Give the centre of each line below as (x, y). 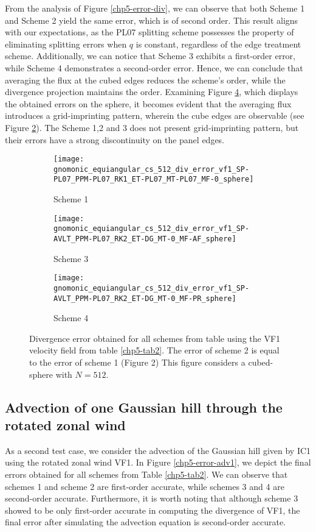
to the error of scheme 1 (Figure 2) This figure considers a (137, 362)
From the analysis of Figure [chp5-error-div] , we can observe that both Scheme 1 (155, 8)
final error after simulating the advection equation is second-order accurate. (146, 522)
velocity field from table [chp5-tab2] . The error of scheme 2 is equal (154, 350)
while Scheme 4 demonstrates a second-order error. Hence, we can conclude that (154, 67)
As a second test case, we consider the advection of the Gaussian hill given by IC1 (158, 450)
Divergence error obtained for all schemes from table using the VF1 (155, 338)
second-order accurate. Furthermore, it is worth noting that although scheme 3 (152, 498)
